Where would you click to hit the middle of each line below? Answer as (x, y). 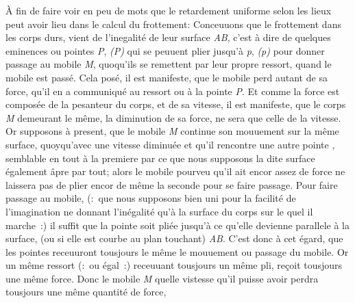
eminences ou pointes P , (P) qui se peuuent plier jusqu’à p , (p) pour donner (165, 50)
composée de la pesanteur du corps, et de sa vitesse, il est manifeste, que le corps (176, 104)
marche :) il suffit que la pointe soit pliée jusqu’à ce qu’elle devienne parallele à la (177, 225)
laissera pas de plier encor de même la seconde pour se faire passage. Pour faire (172, 184)
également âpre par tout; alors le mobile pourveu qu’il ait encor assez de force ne (175, 171)
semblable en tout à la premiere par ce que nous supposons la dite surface (160, 158)
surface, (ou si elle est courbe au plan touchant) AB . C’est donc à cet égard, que (174, 238)
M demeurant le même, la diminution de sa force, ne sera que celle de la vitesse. (173, 117)
